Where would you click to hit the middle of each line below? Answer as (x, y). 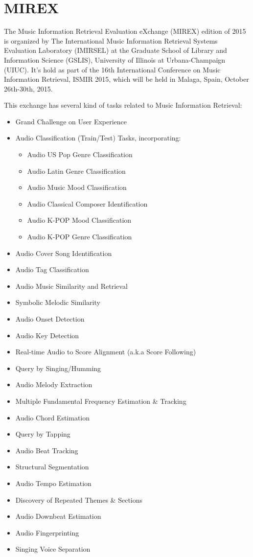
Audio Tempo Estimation (53, 483)
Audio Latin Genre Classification (76, 171)
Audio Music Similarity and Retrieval (71, 286)
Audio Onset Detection (50, 319)
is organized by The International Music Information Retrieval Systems (111, 40)
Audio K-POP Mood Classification (79, 220)
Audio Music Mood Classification (77, 187)
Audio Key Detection (47, 335)
